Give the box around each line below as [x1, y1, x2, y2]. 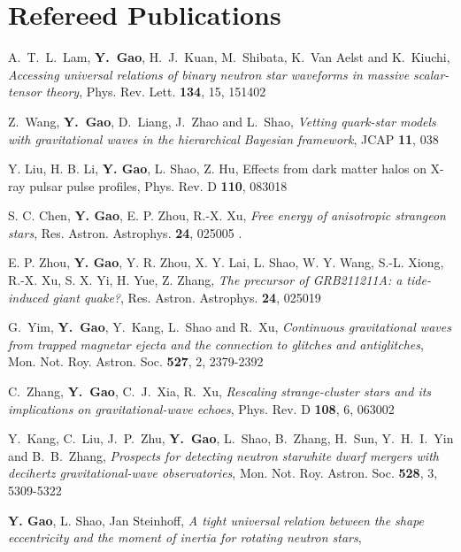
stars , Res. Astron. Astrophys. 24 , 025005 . [8, 223, 242, 241]
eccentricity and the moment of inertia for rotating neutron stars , [8, 528, 362, 547]
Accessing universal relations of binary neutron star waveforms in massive [8, 65, 410, 83]
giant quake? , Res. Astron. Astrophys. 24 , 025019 [52, 287, 321, 306]
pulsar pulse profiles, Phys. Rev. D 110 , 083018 [29, 176, 288, 195]
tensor [8, 82, 42, 101]
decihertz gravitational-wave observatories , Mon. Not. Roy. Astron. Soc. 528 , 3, [8, 464, 438, 482]
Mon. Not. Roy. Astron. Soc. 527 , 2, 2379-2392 [8, 352, 264, 371]
